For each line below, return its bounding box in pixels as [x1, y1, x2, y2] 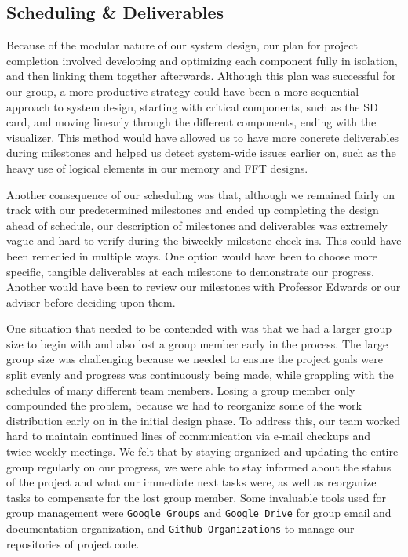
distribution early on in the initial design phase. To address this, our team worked [6, 412, 400, 428]
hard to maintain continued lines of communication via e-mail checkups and [6, 428, 371, 444]
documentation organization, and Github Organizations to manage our [6, 520, 355, 537]
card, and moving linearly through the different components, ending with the [6, 114, 377, 130]
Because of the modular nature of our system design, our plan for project [6, 37, 358, 53]
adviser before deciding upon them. [6, 293, 176, 310]
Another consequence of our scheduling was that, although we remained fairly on [6, 186, 395, 202]
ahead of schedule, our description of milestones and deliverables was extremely [6, 217, 388, 233]
